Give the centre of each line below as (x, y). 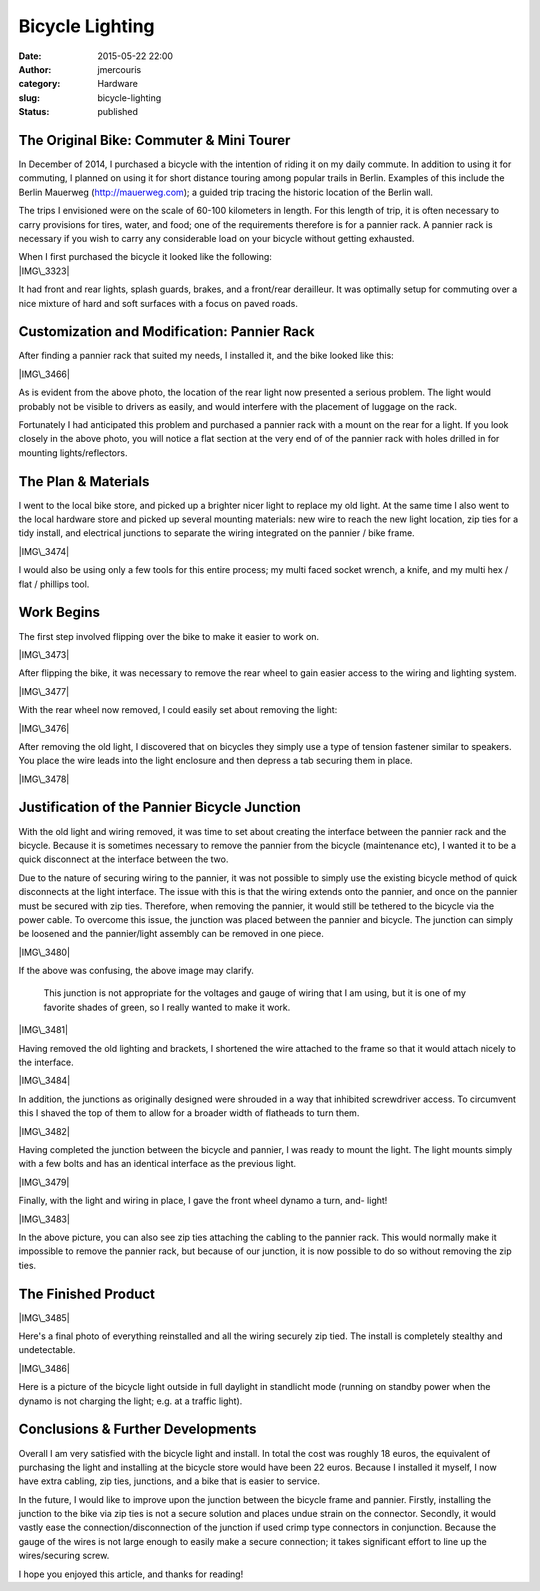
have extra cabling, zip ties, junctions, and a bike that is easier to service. (169, 1481)
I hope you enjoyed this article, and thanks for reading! (131, 1574)
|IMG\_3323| (44, 271)
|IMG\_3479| (44, 1182)
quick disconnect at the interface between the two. (123, 859)
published (118, 112)
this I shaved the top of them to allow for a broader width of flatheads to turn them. (189, 1113)
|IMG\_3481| (43, 1030)
